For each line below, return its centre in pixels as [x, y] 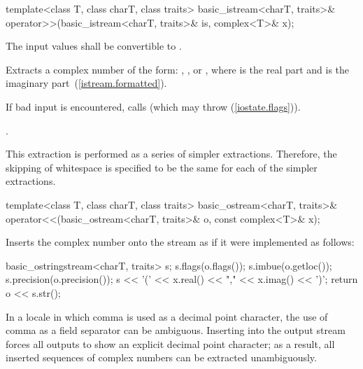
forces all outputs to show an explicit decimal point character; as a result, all [170, 343]
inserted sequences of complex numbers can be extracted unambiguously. [161, 357]
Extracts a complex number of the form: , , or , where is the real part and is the [178, 69]
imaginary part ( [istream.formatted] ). [86, 83]
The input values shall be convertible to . [94, 46]
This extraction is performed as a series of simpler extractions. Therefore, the [171, 154]
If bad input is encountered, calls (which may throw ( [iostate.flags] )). [153, 106]
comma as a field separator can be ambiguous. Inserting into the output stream [176, 330]
